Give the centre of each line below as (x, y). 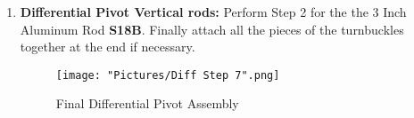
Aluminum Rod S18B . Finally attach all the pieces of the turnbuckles (212, 29)
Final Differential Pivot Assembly (147, 103)
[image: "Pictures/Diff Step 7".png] (168, 75)
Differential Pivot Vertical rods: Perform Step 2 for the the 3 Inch (213, 12)
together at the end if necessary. (108, 47)
